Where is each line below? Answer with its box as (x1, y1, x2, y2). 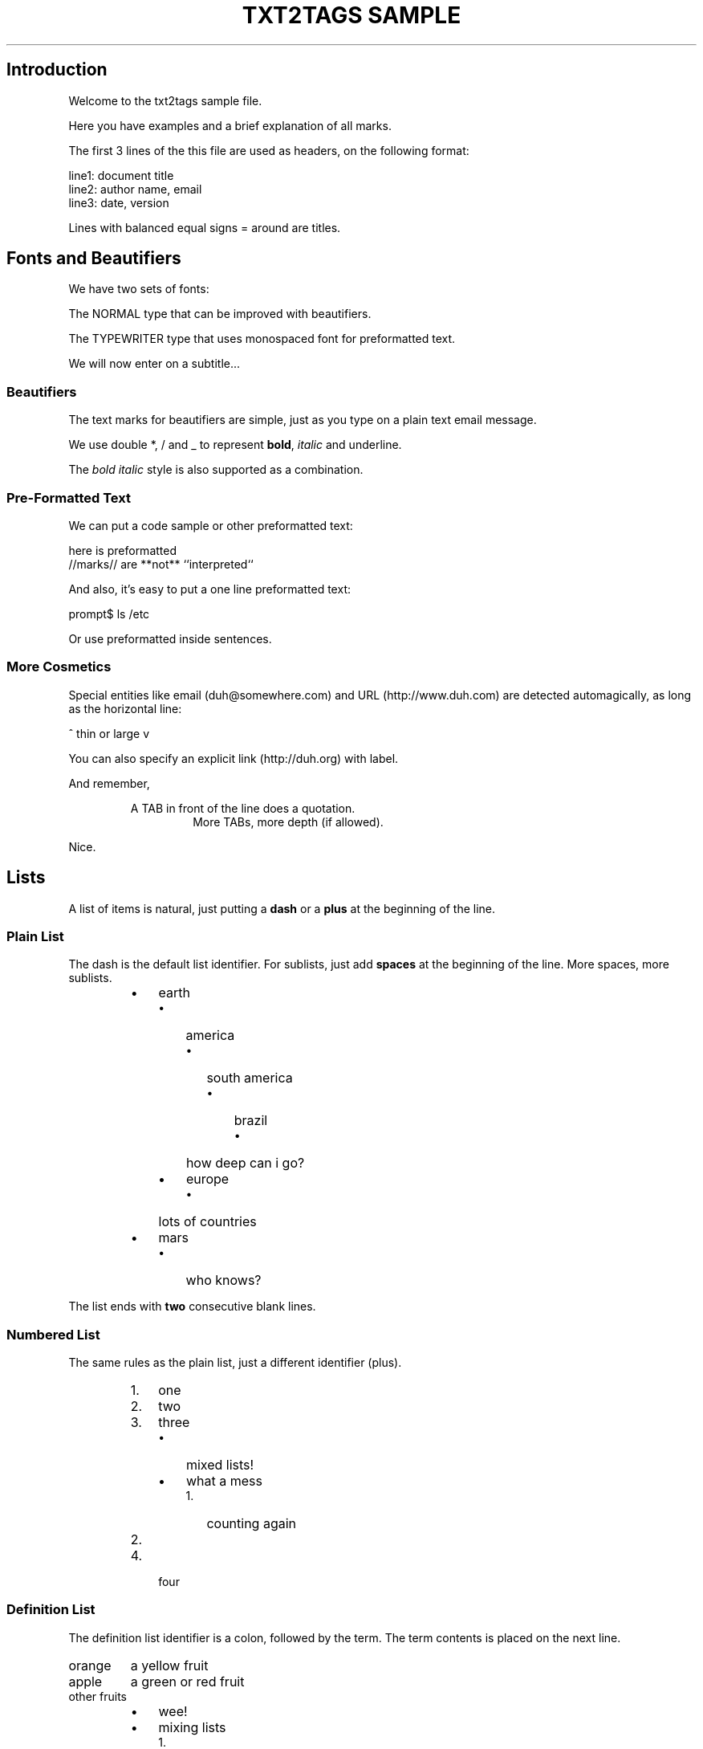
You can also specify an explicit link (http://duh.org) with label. (68, 751, 399, 765)
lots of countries (158, 1213, 257, 1230)
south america (206, 1070, 293, 1086)
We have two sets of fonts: (68, 282, 209, 296)
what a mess (185, 1473, 262, 1490)
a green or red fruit (130, 1673, 245, 1690)
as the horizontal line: (68, 701, 182, 715)
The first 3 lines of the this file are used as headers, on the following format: (68, 143, 469, 157)
